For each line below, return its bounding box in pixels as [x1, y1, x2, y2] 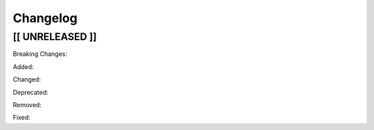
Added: [12, 62, 34, 71]
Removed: [12, 100, 42, 109]
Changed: [12, 75, 41, 84]
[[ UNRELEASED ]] [12, 30, 97, 43]
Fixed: [12, 113, 30, 122]
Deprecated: [12, 88, 48, 96]
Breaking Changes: [12, 50, 68, 58]
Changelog [12, 10, 78, 26]
